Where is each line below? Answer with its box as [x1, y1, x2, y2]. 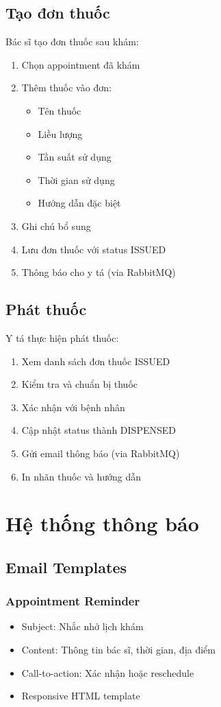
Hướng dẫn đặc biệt [38, 196, 121, 210]
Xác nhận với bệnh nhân [21, 399, 125, 414]
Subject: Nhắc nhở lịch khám [21, 619, 144, 634]
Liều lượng [38, 126, 83, 141]
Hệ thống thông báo [5, 509, 199, 537]
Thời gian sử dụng [38, 172, 115, 187]
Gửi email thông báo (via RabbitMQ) [21, 445, 180, 460]
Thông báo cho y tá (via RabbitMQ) [21, 265, 176, 279]
